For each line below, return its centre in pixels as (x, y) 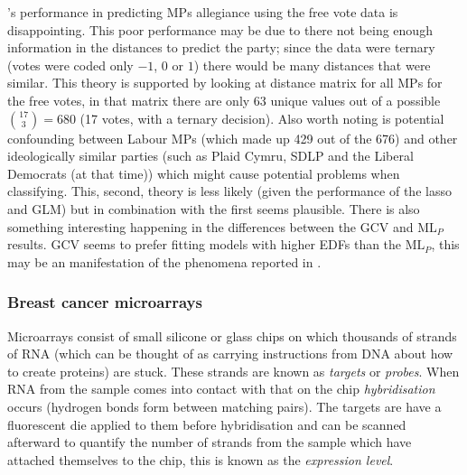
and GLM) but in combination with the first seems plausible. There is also (214, 208)
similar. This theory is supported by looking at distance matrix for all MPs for (225, 83)
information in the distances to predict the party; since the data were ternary (221, 47)
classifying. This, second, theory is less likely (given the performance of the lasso (229, 191)
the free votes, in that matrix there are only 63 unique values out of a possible (224, 100)
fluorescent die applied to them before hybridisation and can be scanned (207, 424)
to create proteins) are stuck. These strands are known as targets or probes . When (233, 371)
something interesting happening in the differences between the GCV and (210, 226)
